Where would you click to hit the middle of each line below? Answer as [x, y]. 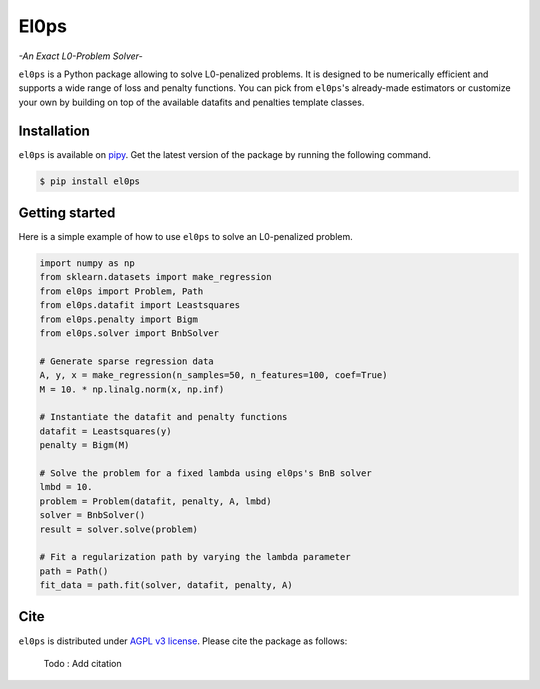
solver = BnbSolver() [92, 515]
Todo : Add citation [82, 663]
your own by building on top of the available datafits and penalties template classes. [191, 102]
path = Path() [74, 571]
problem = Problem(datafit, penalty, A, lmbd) [155, 501]
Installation [54, 130]
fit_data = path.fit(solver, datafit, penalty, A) [166, 585]
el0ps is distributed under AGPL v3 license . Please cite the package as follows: [183, 641]
